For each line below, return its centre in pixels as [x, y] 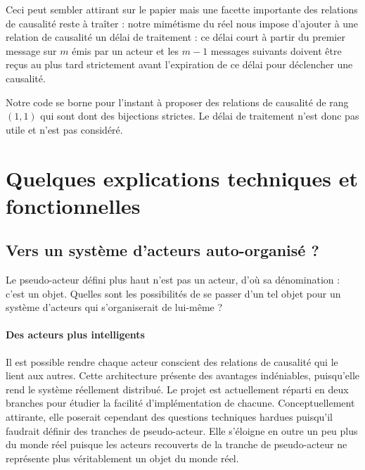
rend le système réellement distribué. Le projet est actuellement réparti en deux [177, 389]
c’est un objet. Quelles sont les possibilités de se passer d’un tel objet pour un [173, 293]
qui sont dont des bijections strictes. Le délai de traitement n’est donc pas [200, 116]
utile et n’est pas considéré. [64, 129]
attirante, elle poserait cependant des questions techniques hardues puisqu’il [169, 417]
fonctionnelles [73, 205]
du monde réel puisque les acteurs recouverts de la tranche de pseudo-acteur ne [177, 444]
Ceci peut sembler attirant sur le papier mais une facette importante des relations [182, 9]
